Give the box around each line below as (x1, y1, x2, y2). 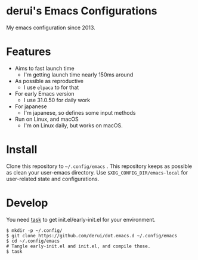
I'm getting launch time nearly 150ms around (23, 71, 134, 78)
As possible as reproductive (14, 77, 83, 84)
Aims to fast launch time (14, 65, 75, 72)
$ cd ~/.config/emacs (6, 238, 60, 244)
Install (6, 143, 38, 157)
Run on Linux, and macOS (14, 115, 79, 123)
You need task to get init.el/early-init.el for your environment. (6, 216, 156, 223)
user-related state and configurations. (6, 175, 100, 182)
